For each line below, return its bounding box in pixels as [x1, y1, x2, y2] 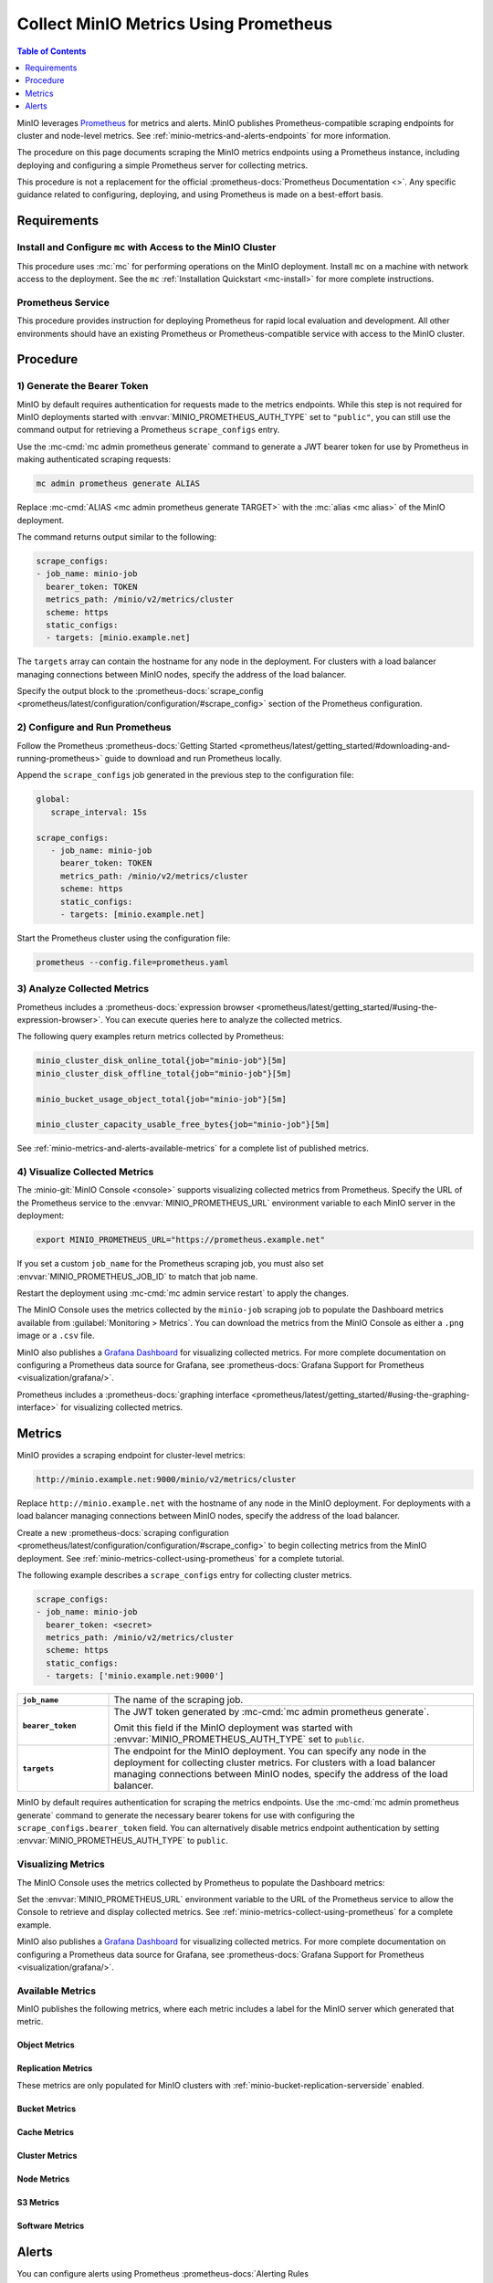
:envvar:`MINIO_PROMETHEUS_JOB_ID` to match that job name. [16, 1270, 258, 1282]
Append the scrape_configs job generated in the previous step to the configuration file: [16, 770, 354, 781]
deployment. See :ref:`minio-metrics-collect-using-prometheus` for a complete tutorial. [16, 1552, 345, 1563]
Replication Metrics [16, 2063, 93, 2074]
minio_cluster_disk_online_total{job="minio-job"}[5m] [36, 1056, 287, 1066]
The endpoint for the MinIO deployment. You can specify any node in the [113, 1745, 426, 1758]
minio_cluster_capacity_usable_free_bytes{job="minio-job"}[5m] [36, 1120, 330, 1130]
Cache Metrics [16, 2126, 75, 2137]
